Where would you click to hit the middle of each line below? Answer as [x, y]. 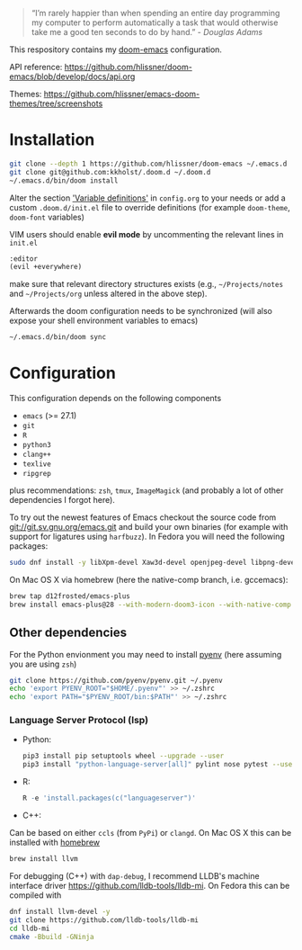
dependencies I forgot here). [62, 500]
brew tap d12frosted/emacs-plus [70, 596]
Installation [52, 140]
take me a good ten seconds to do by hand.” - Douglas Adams [147, 32]
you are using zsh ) [43, 664]
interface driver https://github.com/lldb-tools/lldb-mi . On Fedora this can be [150, 885]
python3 [36, 445]
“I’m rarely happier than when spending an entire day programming [155, 13]
